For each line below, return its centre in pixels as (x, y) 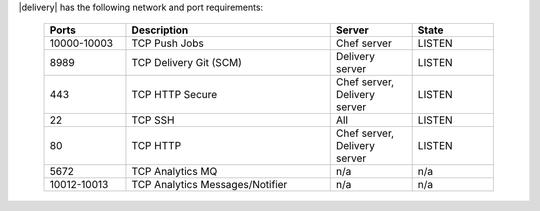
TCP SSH (153, 120)
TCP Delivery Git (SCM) (186, 63)
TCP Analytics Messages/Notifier (209, 185)
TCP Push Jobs (167, 43)
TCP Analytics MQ (174, 172)
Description (160, 30)
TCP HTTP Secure (174, 95)
